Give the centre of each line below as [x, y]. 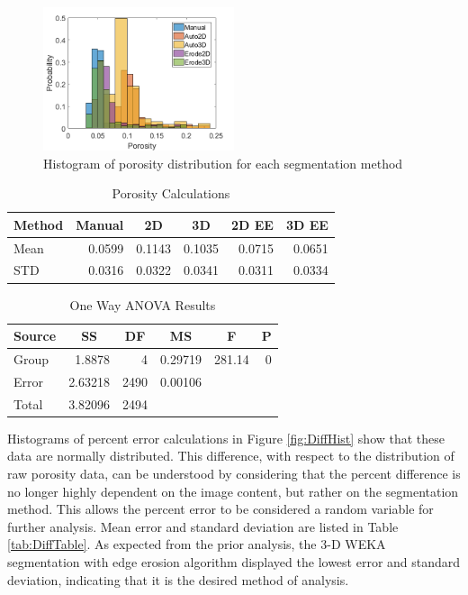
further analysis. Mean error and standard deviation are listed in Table [203, 526]
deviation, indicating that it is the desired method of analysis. [178, 579]
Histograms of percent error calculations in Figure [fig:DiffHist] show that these [226, 438]
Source [35, 336]
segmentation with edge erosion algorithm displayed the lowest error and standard [234, 561]
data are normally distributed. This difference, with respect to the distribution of [231, 456]
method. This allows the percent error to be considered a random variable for [220, 509]
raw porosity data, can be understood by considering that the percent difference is [234, 473]
